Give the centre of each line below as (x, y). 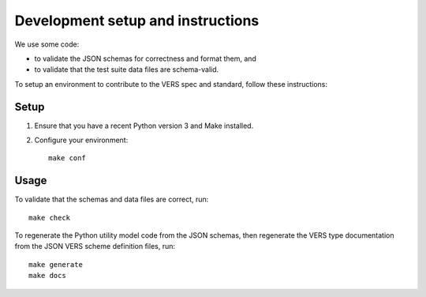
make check (50, 218)
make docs (47, 276)
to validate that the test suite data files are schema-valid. (127, 70)
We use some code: (47, 44)
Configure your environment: (81, 140)
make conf (67, 158)
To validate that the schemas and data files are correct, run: (112, 199)
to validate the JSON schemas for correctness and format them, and (145, 58)
